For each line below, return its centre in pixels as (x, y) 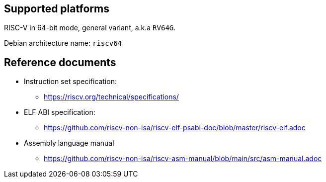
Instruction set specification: (70, 82)
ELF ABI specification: (60, 112)
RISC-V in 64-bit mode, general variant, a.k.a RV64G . (90, 28)
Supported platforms (57, 9)
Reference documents (60, 62)
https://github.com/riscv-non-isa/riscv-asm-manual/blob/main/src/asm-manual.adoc (183, 159)
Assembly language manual (69, 143)
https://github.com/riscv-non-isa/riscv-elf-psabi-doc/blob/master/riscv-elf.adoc (175, 128)
